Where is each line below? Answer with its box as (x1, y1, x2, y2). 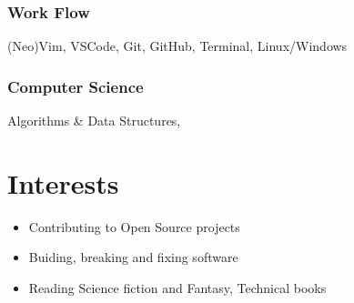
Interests (7, 164, 119, 201)
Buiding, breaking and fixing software (28, 247, 238, 267)
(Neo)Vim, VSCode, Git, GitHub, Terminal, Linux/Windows (7, 36, 348, 56)
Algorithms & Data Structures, (7, 111, 181, 130)
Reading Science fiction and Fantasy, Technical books (28, 278, 327, 297)
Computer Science (7, 75, 144, 97)
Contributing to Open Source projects (28, 217, 240, 236)
